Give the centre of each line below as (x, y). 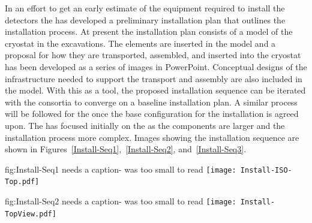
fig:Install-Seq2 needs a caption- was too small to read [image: (121, 201)
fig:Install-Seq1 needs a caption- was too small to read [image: (121, 169)
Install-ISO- (266, 170)
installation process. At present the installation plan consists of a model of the (149, 31)
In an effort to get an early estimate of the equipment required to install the (145, 8)
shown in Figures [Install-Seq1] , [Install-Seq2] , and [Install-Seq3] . (126, 149)
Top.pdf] (22, 182)
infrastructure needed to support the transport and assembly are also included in (154, 78)
